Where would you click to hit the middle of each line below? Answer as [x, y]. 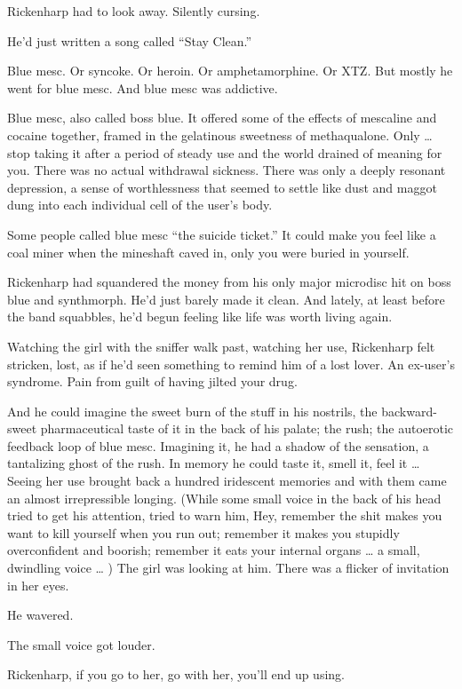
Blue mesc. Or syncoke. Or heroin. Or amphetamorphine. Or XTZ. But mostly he [230, 71]
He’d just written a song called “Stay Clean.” [130, 40]
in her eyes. [38, 585]
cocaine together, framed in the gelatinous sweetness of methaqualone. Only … [220, 135]
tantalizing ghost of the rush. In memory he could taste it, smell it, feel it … [214, 463]
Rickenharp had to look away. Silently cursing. [134, 11]
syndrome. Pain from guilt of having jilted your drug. [152, 381]
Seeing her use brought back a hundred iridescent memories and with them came [227, 481]
